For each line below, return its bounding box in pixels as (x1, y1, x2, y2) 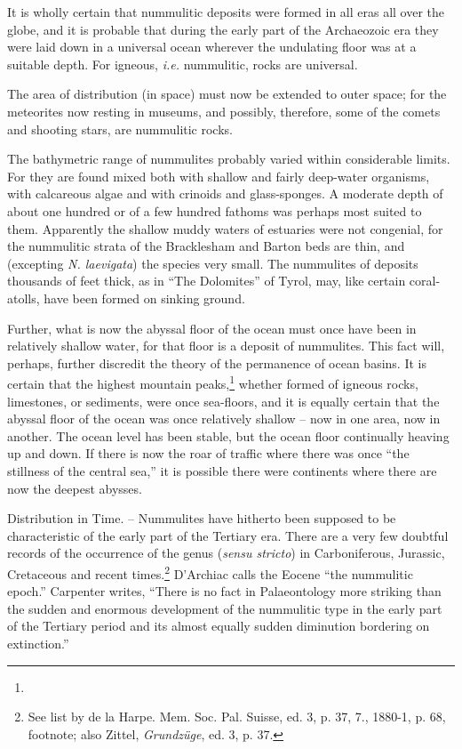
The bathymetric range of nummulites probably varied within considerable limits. (7, 149, 450, 168)
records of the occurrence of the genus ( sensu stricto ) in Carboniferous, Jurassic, (7, 544, 445, 562)
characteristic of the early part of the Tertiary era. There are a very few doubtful (7, 526, 449, 544)
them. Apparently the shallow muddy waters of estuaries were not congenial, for (7, 219, 443, 238)
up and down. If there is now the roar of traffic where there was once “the (7, 444, 410, 463)
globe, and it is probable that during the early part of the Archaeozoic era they (7, 20, 439, 38)
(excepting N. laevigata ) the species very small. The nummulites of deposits (7, 254, 418, 272)
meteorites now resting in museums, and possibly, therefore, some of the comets (7, 101, 441, 120)
